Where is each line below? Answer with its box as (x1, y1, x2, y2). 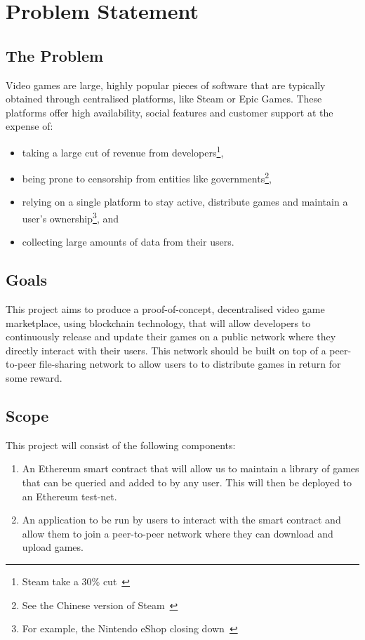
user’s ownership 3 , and (22, 209, 119, 225)
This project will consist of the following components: (6, 437, 236, 452)
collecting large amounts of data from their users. (22, 234, 234, 249)
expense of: (6, 119, 53, 133)
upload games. (22, 540, 84, 554)
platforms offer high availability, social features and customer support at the (6, 105, 333, 119)
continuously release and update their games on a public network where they (6, 329, 336, 344)
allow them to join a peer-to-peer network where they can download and (22, 526, 333, 540)
